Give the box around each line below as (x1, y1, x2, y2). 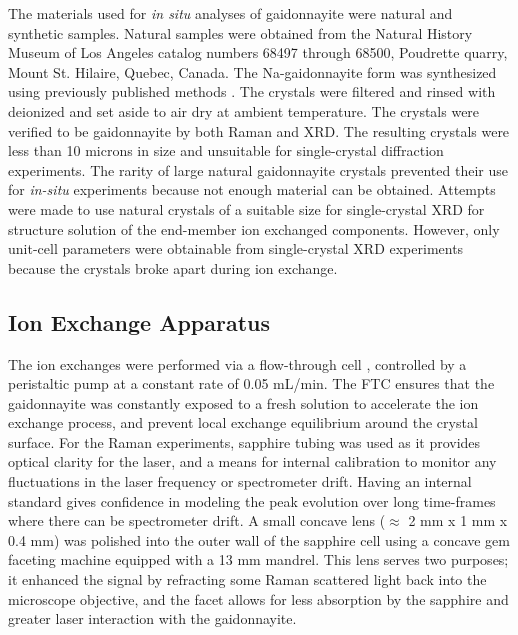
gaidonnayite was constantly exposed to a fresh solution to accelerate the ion (8, 392, 479, 413)
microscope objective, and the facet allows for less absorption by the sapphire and (8, 588, 509, 609)
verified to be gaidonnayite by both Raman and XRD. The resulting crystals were (8, 120, 510, 141)
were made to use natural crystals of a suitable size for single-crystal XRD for (8, 198, 485, 219)
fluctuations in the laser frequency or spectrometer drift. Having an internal (8, 471, 472, 492)
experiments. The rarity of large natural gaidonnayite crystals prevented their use (8, 159, 508, 180)
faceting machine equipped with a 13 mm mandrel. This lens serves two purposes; (8, 549, 509, 570)
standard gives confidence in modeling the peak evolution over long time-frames (8, 490, 496, 511)
